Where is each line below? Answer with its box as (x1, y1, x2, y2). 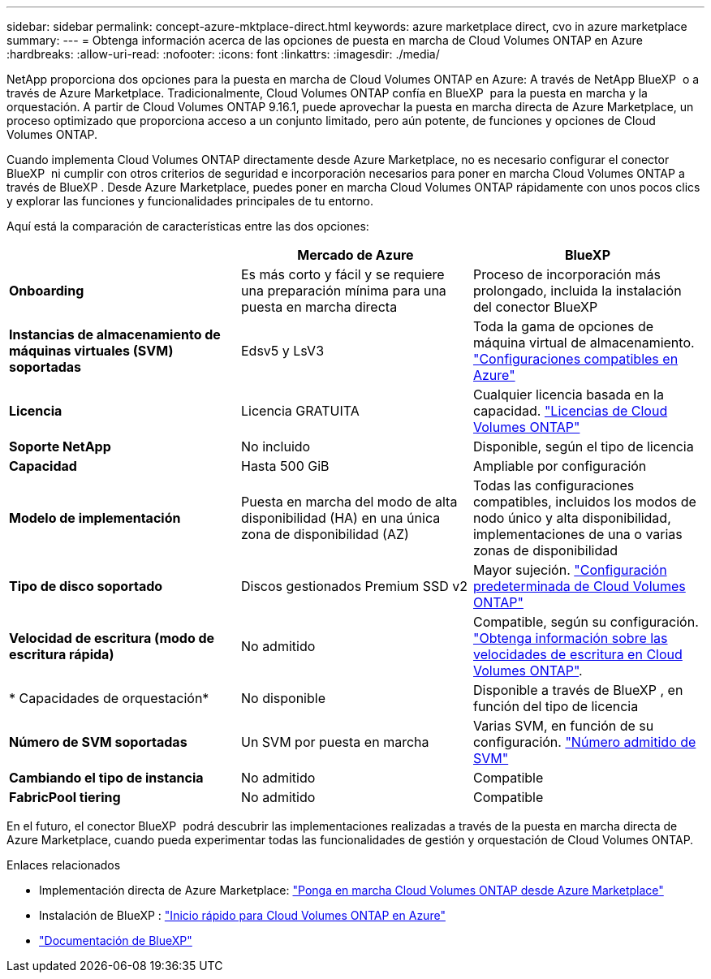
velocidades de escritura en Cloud (472, 646, 683, 662)
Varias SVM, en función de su (472, 718, 654, 734)
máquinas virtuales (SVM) (9, 343, 174, 359)
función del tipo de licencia (472, 698, 639, 714)
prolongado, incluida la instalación (472, 282, 682, 299)
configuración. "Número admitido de (472, 734, 696, 750)
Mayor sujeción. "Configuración (472, 562, 667, 578)
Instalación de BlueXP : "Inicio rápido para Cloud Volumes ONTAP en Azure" (39, 908, 446, 922)
